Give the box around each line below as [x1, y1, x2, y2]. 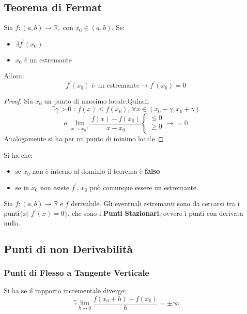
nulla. [4, 217, 20, 227]
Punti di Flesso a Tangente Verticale [4, 266, 149, 278]
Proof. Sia [4, 96, 33, 106]
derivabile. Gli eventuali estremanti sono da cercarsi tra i [71, 198, 240, 209]
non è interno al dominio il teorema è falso [32, 166, 160, 176]
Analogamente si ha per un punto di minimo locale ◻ [4, 134, 164, 144]
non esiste [40, 182, 69, 192]
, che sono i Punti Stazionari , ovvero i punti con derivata [67, 208, 243, 218]
